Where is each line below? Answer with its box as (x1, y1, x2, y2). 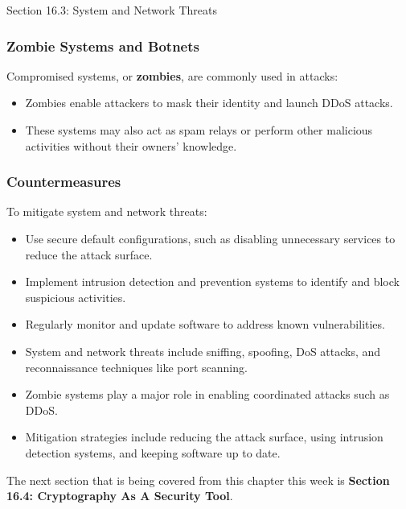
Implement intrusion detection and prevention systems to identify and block (25, 273, 400, 290)
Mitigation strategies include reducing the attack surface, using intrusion (25, 428, 383, 445)
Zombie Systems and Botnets (6, 35, 199, 56)
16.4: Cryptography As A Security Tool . (6, 487, 233, 504)
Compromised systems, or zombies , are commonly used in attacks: (6, 67, 338, 84)
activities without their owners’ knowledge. (25, 137, 237, 154)
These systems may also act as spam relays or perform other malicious (25, 122, 373, 138)
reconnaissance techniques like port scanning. (25, 358, 248, 375)
